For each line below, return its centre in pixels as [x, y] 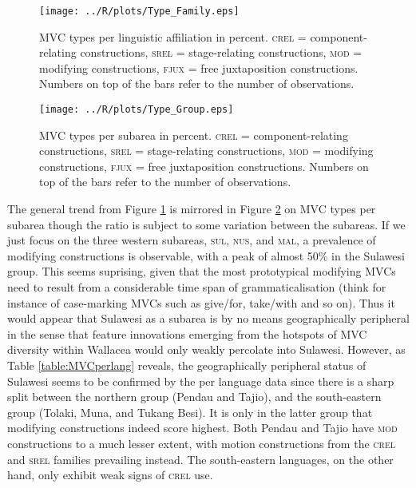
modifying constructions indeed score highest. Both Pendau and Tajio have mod [202, 428]
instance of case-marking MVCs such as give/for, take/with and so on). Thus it [201, 302]
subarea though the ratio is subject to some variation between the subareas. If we [206, 224]
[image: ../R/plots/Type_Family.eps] [139, 11]
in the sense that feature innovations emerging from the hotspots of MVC [187, 333]
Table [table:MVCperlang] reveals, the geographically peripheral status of [187, 365]
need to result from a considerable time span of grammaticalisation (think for [197, 287]
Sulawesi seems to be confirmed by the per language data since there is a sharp [201, 381]
